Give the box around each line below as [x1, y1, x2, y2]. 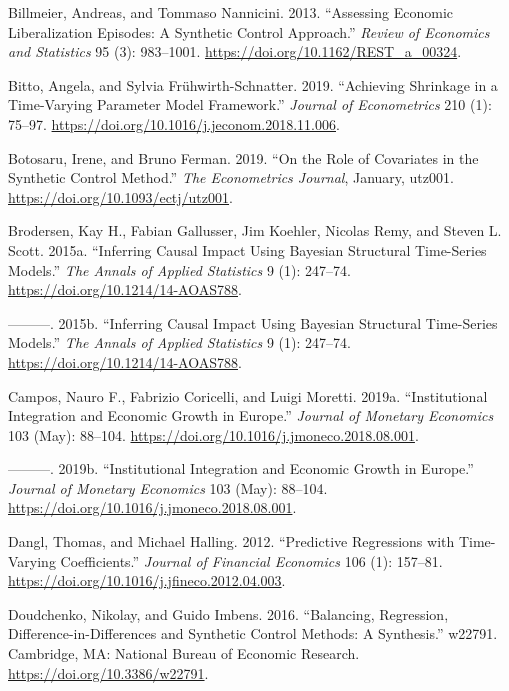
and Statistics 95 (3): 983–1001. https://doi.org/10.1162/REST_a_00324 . [8, 41, 462, 62]
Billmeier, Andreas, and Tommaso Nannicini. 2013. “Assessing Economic [8, 2, 454, 22]
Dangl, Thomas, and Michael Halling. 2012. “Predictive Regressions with [8, 531, 455, 552]
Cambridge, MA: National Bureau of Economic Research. [8, 643, 360, 664]
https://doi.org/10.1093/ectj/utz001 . [8, 186, 233, 207]
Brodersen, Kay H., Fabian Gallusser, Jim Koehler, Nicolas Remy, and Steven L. [8, 220, 502, 241]
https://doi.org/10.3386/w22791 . [8, 662, 209, 683]
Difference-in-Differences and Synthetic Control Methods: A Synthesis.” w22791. [8, 623, 498, 644]
